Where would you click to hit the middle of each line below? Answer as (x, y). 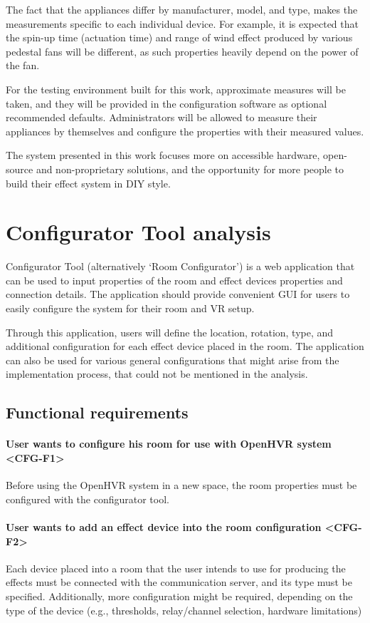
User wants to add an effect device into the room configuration (164, 526)
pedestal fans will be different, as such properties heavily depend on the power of (182, 51)
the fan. (23, 65)
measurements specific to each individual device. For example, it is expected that (182, 23)
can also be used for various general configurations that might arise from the (173, 360)
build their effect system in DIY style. (88, 183)
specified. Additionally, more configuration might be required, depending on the (179, 596)
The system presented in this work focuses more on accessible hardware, (163, 155)
